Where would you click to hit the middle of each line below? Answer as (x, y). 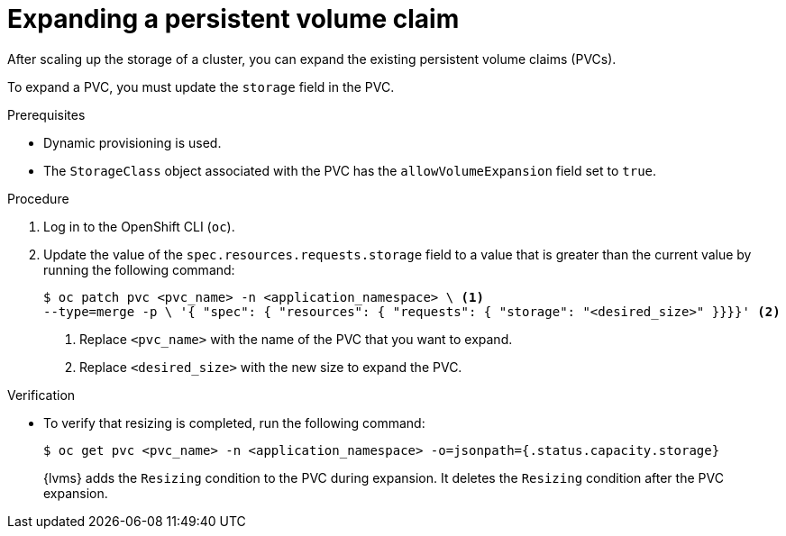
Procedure (38, 198)
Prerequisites (46, 114)
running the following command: (139, 269)
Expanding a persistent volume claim (233, 19)
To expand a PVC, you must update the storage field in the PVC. (201, 86)
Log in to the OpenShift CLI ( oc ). (139, 226)
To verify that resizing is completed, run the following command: (234, 422)
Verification (41, 395)
